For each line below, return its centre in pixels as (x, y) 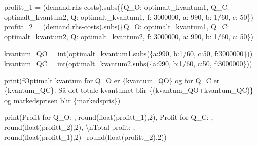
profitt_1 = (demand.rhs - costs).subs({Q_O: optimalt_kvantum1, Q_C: (117, 7)
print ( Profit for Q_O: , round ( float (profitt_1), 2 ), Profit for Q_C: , (109, 117)
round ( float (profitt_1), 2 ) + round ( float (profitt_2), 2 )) (85, 137)
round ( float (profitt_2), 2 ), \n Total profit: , (70, 127)
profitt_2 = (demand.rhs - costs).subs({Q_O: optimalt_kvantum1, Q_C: (117, 27)
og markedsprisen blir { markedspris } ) (62, 100)
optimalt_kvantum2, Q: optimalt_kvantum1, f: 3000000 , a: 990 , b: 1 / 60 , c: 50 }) (129, 16)
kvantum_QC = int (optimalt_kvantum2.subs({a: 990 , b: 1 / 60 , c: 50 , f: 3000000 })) (128, 63)
